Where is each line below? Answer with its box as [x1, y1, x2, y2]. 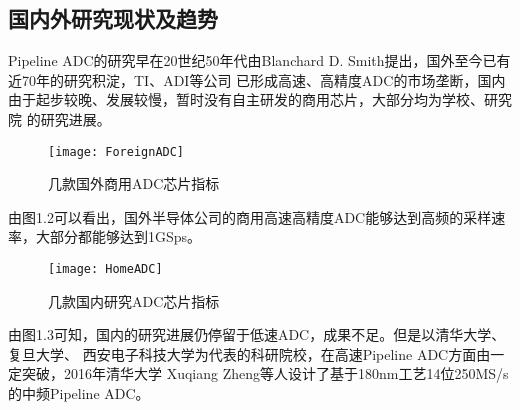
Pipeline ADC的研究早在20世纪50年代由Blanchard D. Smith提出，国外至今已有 [8, 50, 511, 71]
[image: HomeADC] [48, 262, 163, 277]
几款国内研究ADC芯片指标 [48, 290, 220, 311]
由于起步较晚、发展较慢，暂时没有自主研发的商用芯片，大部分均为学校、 [8, 89, 484, 110]
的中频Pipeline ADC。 [8, 383, 150, 404]
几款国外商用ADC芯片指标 [48, 173, 220, 194]
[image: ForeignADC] [48, 144, 185, 159]
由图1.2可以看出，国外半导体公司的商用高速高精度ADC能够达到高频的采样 [8, 206, 492, 227]
